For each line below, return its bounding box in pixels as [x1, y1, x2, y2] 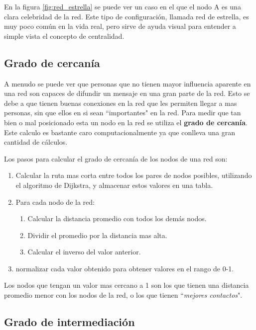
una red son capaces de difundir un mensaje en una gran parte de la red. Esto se [4, 88, 250, 98]
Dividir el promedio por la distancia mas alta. [27, 230, 167, 240]
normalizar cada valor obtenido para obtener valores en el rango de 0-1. [15, 263, 234, 273]
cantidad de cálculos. [4, 137, 68, 147]
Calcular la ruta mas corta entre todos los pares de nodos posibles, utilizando [15, 170, 252, 180]
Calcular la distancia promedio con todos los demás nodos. [27, 213, 207, 224]
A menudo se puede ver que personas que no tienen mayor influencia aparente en [4, 78, 251, 88]
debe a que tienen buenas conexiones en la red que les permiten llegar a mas [4, 97, 237, 108]
